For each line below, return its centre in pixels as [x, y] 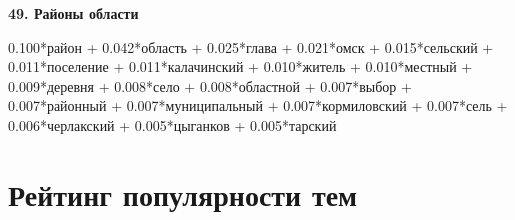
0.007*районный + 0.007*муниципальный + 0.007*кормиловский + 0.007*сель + [258, 105]
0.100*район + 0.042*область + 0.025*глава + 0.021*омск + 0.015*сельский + [251, 46]
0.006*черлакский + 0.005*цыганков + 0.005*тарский [172, 124]
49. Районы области [73, 13]
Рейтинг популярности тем [183, 193]
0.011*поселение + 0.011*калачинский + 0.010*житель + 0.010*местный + [240, 66]
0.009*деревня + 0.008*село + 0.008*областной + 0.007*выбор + [210, 85]
